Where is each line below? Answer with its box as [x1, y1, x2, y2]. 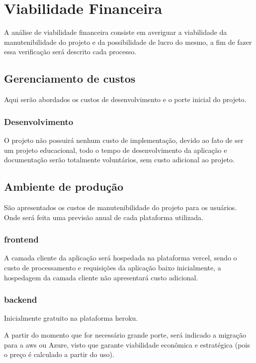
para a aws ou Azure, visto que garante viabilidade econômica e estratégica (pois [4, 339, 250, 350]
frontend [4, 233, 39, 245]
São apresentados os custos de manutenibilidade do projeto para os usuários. [4, 202, 237, 212]
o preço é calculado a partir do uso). [4, 349, 114, 360]
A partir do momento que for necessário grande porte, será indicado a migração [4, 329, 247, 340]
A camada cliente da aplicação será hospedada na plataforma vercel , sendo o [4, 252, 237, 263]
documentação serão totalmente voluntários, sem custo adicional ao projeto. [4, 154, 235, 165]
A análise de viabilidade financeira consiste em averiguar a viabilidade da [4, 27, 227, 37]
